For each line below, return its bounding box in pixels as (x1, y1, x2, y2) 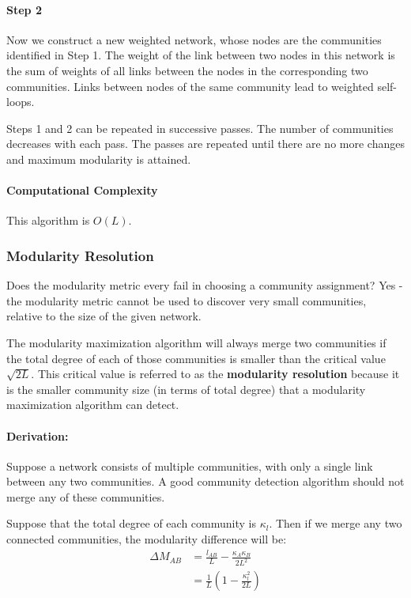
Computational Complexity (6, 182, 158, 199)
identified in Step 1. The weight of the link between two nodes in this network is (6, 47, 395, 63)
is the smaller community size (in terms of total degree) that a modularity (6, 380, 366, 397)
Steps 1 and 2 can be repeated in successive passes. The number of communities (6, 119, 394, 136)
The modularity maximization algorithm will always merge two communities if (6, 334, 386, 350)
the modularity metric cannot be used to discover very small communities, (6, 292, 367, 308)
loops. (6, 93, 35, 110)
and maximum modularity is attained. (6, 150, 191, 167)
